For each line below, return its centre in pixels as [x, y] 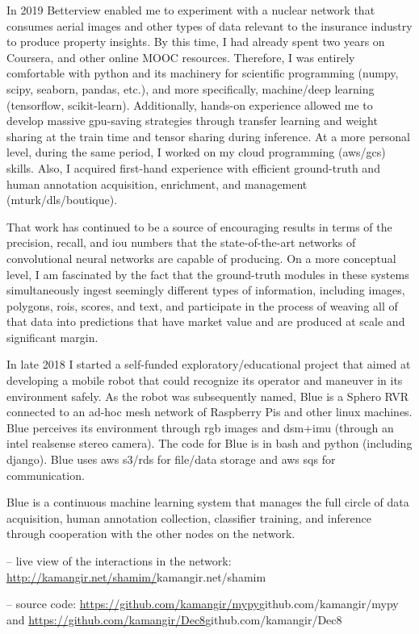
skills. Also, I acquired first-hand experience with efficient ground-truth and [193, 167]
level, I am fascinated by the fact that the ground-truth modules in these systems [208, 274]
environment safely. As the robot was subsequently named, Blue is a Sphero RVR [208, 396]
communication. [46, 475]
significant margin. [52, 337]
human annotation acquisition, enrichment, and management [157, 184]
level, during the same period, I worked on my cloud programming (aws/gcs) [196, 152]
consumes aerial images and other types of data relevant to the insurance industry [209, 25]
